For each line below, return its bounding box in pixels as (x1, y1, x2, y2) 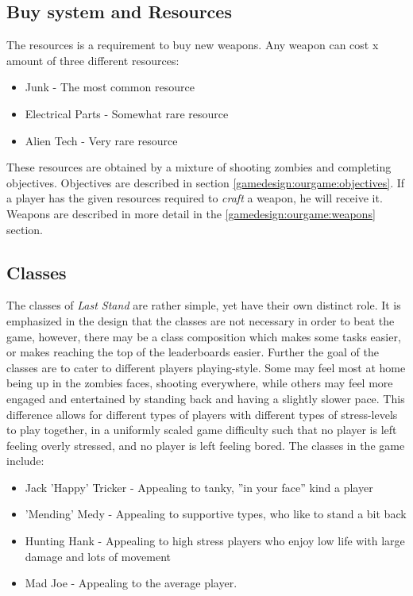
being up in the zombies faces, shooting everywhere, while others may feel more (6, 375, 393, 391)
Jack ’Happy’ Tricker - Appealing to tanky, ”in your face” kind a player (25, 479, 373, 495)
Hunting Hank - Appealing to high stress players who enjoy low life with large (25, 533, 405, 549)
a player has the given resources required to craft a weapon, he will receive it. (6, 190, 383, 206)
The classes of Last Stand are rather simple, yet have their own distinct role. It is (6, 297, 401, 313)
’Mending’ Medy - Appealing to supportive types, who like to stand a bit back (25, 506, 407, 522)
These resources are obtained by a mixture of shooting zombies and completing (6, 159, 392, 175)
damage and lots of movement (25, 548, 172, 564)
